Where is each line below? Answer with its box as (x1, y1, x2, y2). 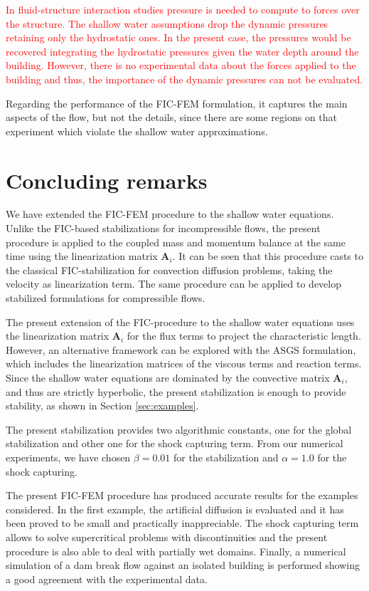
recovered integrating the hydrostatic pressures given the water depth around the (6, 43, 359, 58)
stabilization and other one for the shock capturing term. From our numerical (6, 436, 343, 451)
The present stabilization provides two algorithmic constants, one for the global (6, 422, 352, 436)
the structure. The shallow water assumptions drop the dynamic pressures (6, 16, 328, 31)
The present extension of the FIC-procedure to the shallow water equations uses (6, 314, 355, 329)
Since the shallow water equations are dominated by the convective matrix (6, 370, 330, 385)
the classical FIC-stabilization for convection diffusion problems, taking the (6, 262, 333, 277)
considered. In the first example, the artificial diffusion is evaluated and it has (6, 501, 344, 516)
